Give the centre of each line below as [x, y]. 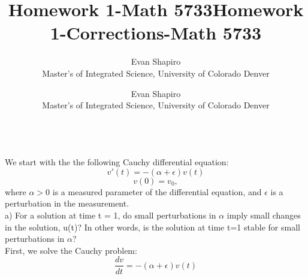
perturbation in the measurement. [67, 203]
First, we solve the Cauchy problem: [71, 250]
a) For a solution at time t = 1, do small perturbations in [111, 215]
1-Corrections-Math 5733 [156, 33]
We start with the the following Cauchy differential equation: [117, 162]
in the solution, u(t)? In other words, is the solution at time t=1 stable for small [153, 227]
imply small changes [264, 215]
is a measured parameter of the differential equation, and [157, 191]
